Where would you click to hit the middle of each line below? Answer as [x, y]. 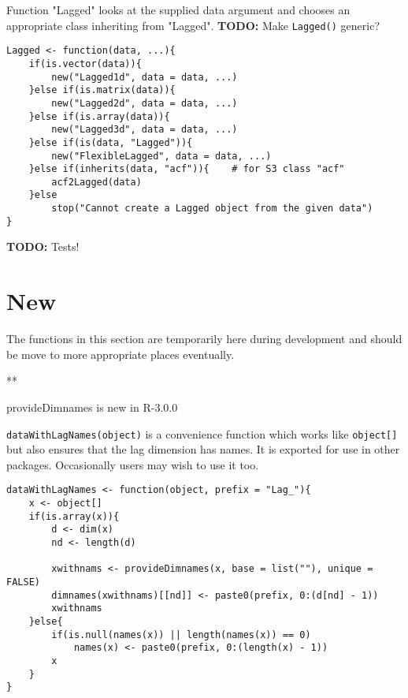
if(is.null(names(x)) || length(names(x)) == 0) [181, 635]
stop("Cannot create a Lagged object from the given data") [212, 209]
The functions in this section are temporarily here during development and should [204, 339]
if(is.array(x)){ [74, 516]
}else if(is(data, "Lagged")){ [111, 142]
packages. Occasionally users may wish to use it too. [133, 464]
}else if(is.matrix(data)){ [102, 90]
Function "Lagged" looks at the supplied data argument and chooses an [178, 9]
